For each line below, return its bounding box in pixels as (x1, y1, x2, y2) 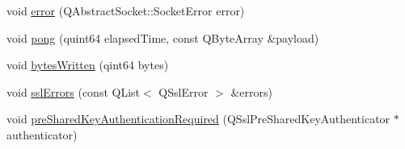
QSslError (158, 83, 209, 100)
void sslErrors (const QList (6, 83, 141, 100)
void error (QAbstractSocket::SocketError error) (6, 2, 245, 19)
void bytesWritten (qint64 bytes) (6, 56, 169, 73)
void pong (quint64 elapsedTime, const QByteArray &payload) (6, 29, 319, 46)
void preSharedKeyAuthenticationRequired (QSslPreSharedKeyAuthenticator (6, 110, 390, 127)
